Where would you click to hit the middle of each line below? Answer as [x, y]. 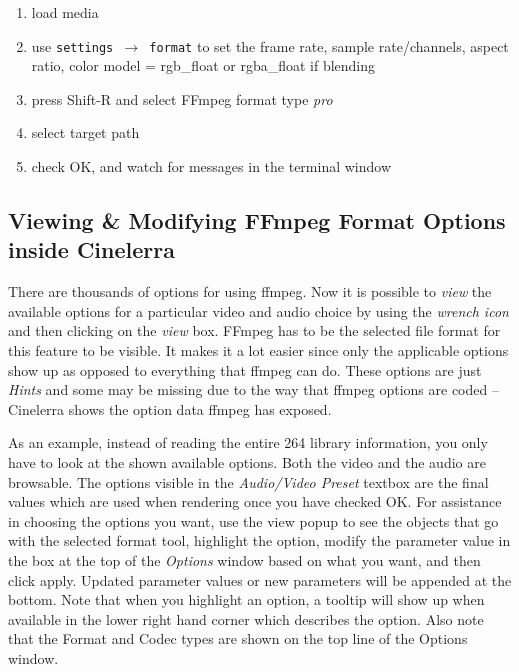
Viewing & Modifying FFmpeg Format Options [257, 220]
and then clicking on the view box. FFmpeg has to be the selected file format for [254, 330]
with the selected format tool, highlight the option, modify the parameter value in [259, 540]
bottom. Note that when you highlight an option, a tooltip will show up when [246, 599]
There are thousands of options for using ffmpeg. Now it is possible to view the [250, 291]
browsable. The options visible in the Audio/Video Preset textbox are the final [248, 481]
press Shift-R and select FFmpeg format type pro [182, 98]
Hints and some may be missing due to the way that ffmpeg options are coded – [253, 389]
